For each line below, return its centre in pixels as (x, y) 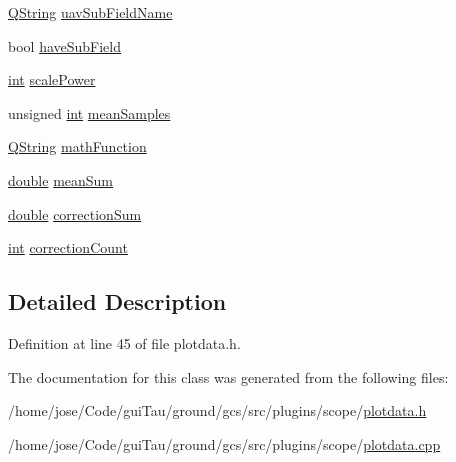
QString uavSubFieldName (90, 12)
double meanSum (61, 179)
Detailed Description (117, 301)
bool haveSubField (65, 45)
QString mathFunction (77, 146)
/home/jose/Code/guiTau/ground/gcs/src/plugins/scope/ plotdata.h (217, 410)
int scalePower (52, 79)
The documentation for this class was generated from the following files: (228, 376)
